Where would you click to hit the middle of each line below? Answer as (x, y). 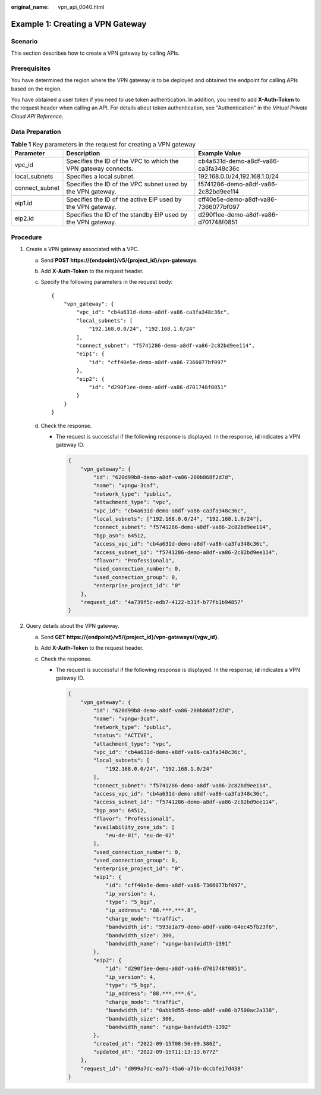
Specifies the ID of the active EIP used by (124, 199)
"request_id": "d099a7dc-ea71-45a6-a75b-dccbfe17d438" (162, 1069)
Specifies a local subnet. (100, 177)
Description (83, 154)
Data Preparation (36, 132)
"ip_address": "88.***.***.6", (151, 994)
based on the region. (37, 89)
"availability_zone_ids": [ (134, 827)
